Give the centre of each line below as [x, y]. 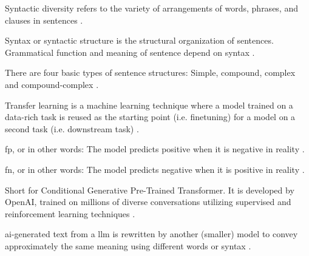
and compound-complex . [52, 84]
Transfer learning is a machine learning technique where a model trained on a [149, 105]
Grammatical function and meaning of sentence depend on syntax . [130, 52]
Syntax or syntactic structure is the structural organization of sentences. [139, 40]
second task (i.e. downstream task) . [72, 128]
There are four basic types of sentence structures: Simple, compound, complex [150, 72]
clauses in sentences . [44, 20]
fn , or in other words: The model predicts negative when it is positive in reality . [155, 169]
